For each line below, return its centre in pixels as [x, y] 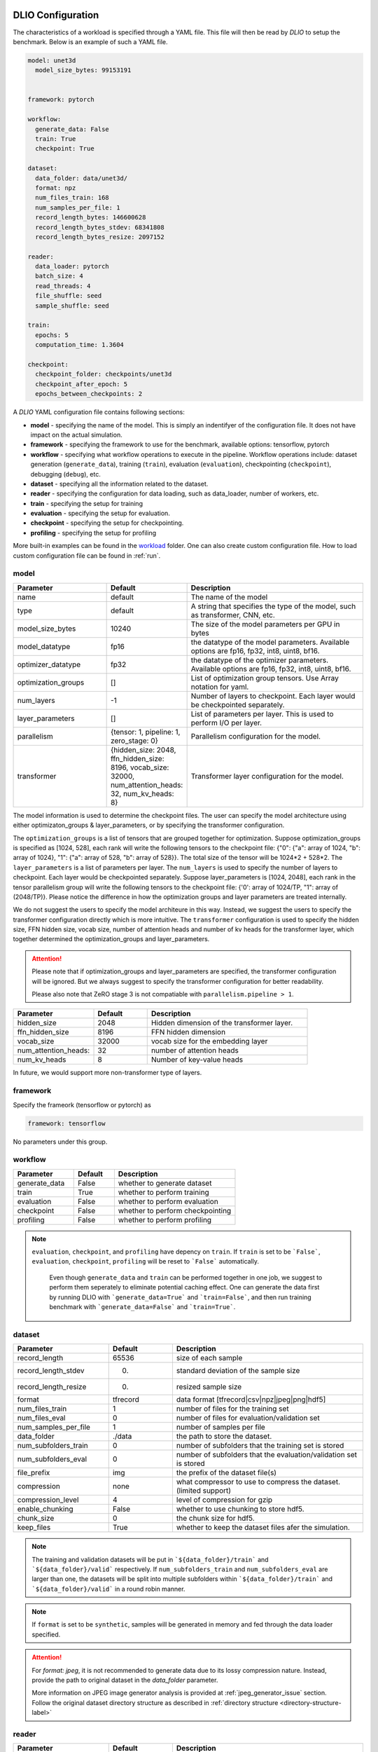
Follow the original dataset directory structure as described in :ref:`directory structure [155, 1702]
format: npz [56, 188]
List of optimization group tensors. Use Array [265, 678]
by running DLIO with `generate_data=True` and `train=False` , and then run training [180, 1297]
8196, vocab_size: [140, 767]
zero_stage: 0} [134, 741]
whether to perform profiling [165, 1219]
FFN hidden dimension [188, 1032]
